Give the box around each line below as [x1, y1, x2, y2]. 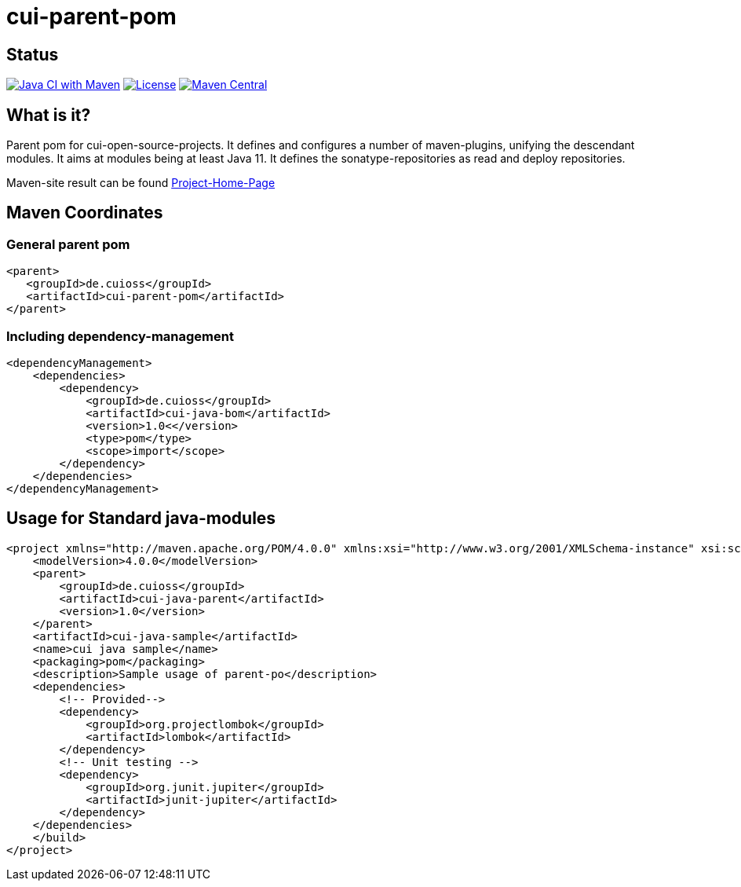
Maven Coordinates [6, 203, 163, 223]
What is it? [6, 104, 91, 125]
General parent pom [6, 236, 130, 252]
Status [6, 44, 59, 64]
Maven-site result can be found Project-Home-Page [6, 176, 276, 190]
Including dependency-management [6, 328, 234, 344]
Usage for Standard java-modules [6, 508, 276, 529]
